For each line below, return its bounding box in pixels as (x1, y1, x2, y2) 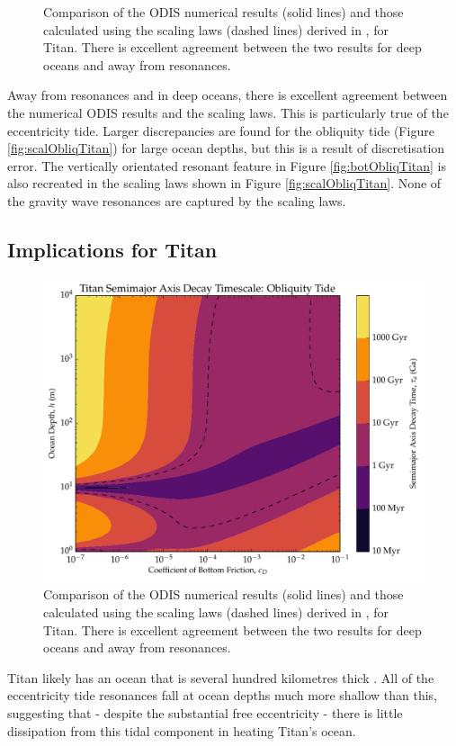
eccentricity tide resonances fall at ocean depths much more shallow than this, (7, 686, 438, 705)
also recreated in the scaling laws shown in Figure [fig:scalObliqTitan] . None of (7, 174, 442, 193)
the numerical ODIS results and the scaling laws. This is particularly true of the (7, 103, 449, 121)
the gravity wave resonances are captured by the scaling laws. (7, 191, 346, 210)
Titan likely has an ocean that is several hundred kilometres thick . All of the (7, 668, 434, 687)
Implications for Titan (7, 235, 218, 263)
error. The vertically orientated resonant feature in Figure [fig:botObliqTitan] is (7, 156, 447, 175)
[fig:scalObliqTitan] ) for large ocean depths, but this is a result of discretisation (7, 139, 445, 157)
